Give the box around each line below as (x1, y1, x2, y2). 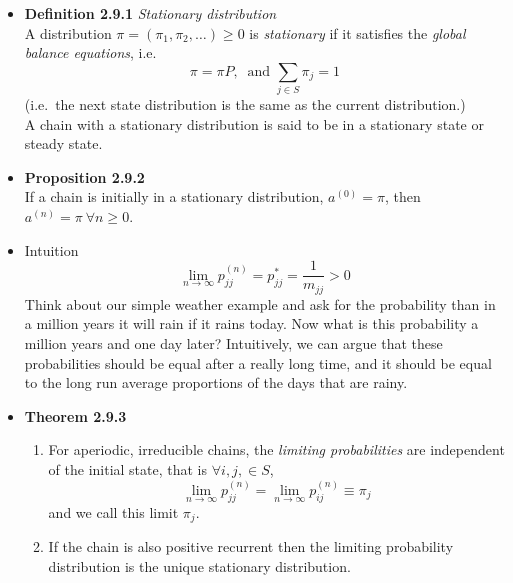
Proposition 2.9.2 (24, 166, 145, 187)
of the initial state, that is (48, 458, 208, 479)
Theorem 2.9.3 (24, 405, 127, 426)
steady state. (24, 133, 103, 154)
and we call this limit (48, 501, 179, 522)
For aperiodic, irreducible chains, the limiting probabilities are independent (48, 439, 505, 460)
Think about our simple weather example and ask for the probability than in (24, 293, 496, 314)
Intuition (24, 239, 79, 260)
